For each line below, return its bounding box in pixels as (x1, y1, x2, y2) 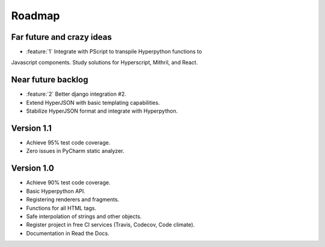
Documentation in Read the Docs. (26, 230, 110, 237)
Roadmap (11, 9, 60, 22)
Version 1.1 (11, 123, 52, 133)
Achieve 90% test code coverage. (26, 179, 111, 186)
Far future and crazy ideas (11, 32, 112, 42)
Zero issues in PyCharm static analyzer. (26, 148, 125, 155)
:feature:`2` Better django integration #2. (26, 90, 126, 98)
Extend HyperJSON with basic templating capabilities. (26, 99, 160, 106)
